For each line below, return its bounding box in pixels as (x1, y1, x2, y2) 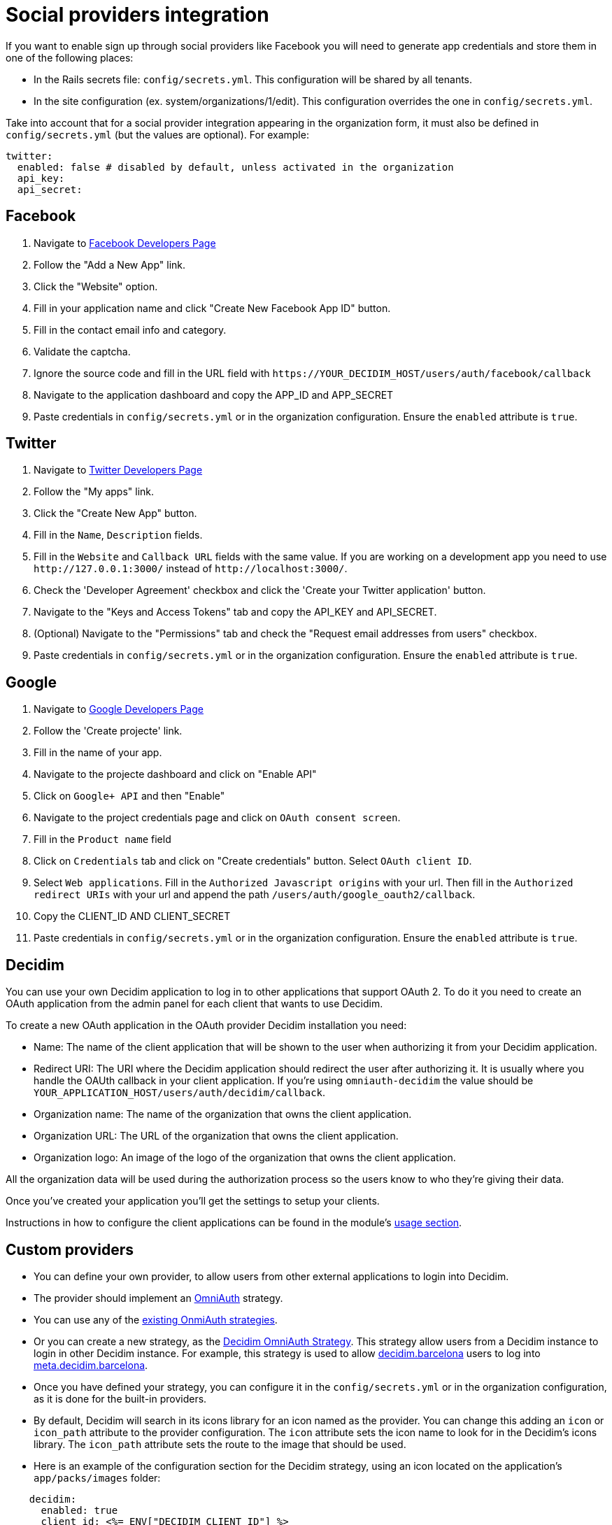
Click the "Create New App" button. (34, 507, 197, 520)
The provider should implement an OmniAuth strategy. (34, 1291, 283, 1304)
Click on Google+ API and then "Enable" (34, 790, 225, 802)
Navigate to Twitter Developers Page (34, 464, 203, 476)
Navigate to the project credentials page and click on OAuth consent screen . (34, 811, 401, 824)
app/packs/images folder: (34, 1471, 161, 1484)
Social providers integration (6, 3, 269, 27)
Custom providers (6, 1240, 134, 1258)
